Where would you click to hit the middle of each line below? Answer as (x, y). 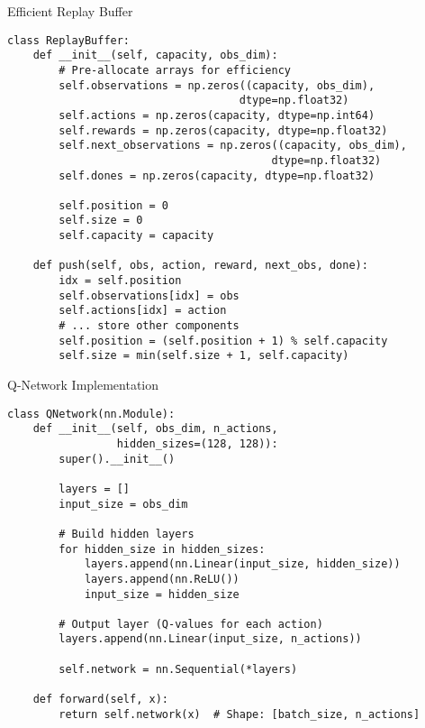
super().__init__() (117, 459)
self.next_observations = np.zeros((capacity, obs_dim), (233, 146)
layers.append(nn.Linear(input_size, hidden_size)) (242, 564)
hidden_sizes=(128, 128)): (197, 443)
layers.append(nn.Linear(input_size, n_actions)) (210, 639)
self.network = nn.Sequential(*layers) (178, 669)
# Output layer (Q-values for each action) (191, 624)
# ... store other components (149, 326)
